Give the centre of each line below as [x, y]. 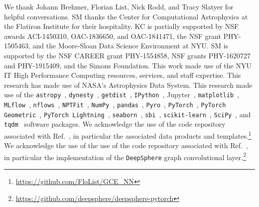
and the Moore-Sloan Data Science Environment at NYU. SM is [130, 46]
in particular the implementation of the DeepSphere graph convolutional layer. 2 [125, 156]
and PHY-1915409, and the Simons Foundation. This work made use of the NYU [128, 65]
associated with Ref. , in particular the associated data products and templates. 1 [128, 135]
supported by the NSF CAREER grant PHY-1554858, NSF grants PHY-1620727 [127, 55]
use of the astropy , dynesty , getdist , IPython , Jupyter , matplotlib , [122, 95]
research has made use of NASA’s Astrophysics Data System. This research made [128, 85]
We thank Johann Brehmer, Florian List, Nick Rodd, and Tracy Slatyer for [119, 6]
